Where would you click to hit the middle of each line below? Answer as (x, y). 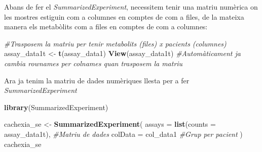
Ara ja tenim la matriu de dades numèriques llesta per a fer (97, 80)
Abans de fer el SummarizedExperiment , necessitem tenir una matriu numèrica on (131, 7)
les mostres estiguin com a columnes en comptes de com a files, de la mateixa (124, 16)
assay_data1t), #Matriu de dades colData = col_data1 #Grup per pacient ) (123, 134)
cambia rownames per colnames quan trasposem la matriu (93, 63)
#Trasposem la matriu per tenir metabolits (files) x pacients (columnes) (115, 43)
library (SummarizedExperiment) (56, 107)
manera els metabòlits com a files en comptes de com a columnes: (106, 27)
